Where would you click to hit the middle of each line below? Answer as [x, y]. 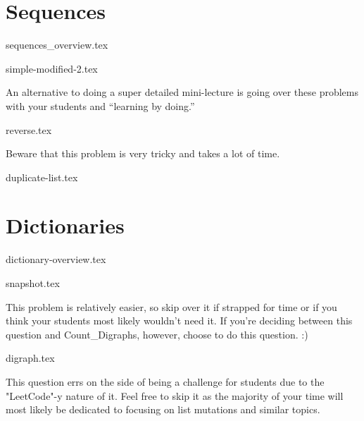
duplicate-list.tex [42, 177]
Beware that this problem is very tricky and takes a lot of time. [143, 153]
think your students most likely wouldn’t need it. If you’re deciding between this [179, 321]
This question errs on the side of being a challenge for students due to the [165, 381]
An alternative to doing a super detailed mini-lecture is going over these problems [182, 92]
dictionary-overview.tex [56, 259]
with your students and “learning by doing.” [100, 105]
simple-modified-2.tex [52, 68]
